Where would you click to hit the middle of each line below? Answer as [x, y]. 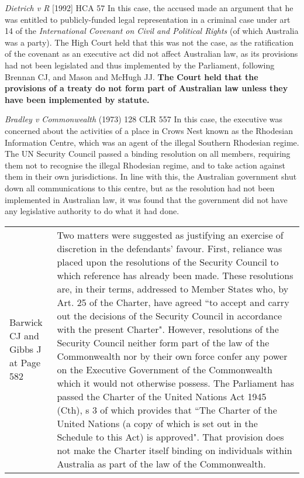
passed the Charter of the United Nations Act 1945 [162, 396]
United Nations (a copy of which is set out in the [157, 423]
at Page [25, 363]
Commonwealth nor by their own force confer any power [172, 356]
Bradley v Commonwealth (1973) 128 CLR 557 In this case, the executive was [144, 119]
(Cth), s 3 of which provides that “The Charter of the [167, 410]
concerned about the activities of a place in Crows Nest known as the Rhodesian [149, 130]
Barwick [26, 322]
